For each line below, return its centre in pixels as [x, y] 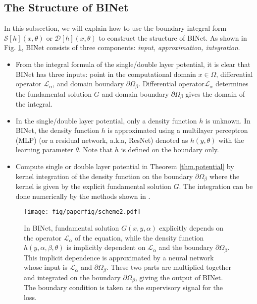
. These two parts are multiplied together [169, 267]
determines [232, 84]
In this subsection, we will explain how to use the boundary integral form [115, 28]
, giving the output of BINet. [179, 277]
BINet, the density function [57, 130]
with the [231, 140]
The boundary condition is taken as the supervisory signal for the [123, 287]
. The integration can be [216, 186]
